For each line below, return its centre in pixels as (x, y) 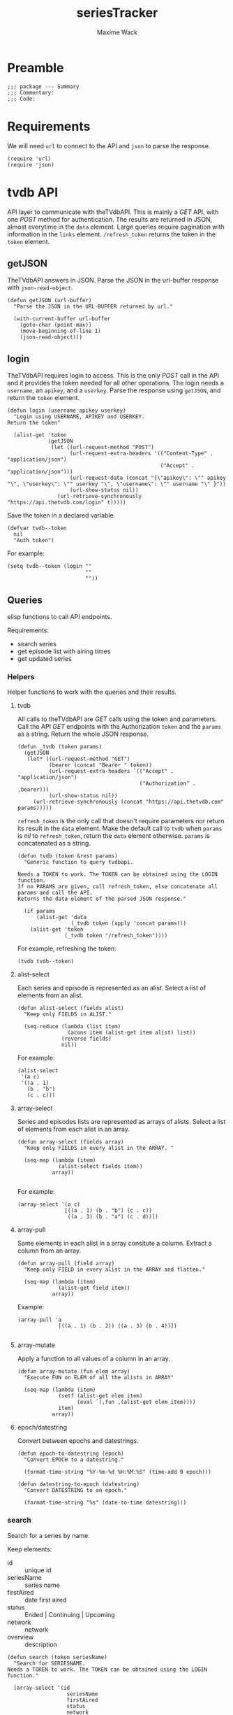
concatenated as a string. (54, 844)
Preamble (36, 67)
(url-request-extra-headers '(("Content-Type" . (142, 454)
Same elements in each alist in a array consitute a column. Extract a (114, 1244)
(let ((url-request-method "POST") (103, 448)
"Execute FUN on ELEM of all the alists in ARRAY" (99, 1378)
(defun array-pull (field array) (66, 1264)
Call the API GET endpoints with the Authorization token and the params (119, 727)
